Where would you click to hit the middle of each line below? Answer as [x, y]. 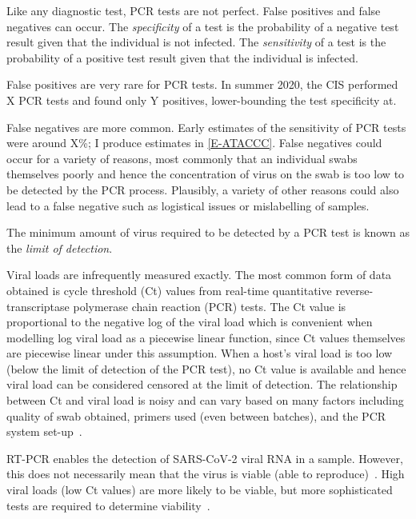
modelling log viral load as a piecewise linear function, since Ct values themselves [206, 337]
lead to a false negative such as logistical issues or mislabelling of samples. [188, 205]
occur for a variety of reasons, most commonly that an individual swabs [182, 158]
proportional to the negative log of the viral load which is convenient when [190, 322]
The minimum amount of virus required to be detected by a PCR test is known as [208, 232]
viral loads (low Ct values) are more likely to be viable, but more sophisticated [200, 490]
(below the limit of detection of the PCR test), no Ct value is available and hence [206, 368]
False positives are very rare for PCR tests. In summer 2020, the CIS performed [202, 84]
